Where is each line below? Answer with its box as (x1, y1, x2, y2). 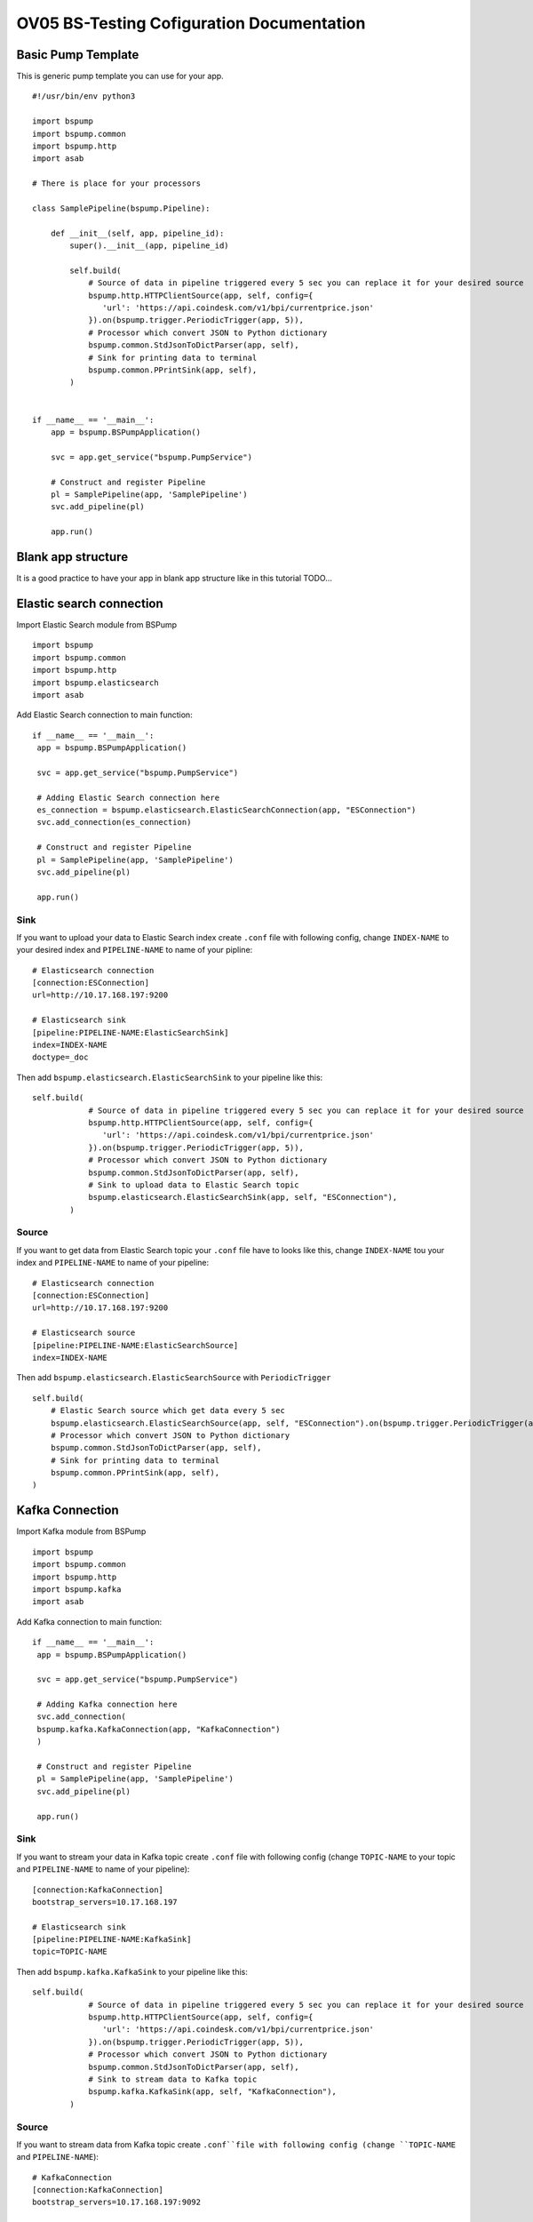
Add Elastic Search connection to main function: (16, 709, 193, 720)
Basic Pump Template (16, 47, 139, 62)
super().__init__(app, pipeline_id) (69, 241, 230, 251)
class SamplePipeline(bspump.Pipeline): (32, 203, 211, 213)
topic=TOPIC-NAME (32, 1946, 107, 1957)
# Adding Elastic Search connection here (36, 792, 220, 803)
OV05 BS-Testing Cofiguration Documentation (16, 13, 366, 33)
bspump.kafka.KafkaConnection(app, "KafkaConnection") (36, 1724, 281, 1734)
